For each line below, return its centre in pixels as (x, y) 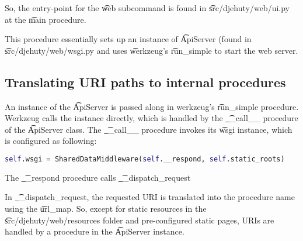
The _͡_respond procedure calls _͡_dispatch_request (98, 177)
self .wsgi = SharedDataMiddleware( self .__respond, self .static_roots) (145, 159)
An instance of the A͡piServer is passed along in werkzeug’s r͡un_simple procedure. (152, 106)
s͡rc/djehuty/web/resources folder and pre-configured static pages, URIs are (140, 220)
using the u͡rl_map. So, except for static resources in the (106, 209)
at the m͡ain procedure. (46, 19)
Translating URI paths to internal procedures (145, 82)
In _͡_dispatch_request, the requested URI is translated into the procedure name (150, 197)
